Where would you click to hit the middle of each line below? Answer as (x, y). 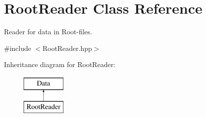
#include (18, 48)
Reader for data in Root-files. (48, 32)
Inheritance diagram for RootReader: (60, 64)
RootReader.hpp (67, 48)
